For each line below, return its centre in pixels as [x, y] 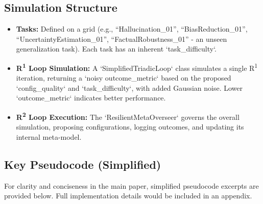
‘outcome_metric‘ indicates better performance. [91, 98]
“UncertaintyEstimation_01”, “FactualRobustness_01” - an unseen [122, 39]
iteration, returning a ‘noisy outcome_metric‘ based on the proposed [124, 78]
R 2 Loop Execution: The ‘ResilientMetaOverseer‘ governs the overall [128, 116]
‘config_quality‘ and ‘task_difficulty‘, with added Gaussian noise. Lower [129, 87]
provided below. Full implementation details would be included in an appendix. [128, 196]
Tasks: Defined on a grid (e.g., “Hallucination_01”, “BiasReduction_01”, [132, 29]
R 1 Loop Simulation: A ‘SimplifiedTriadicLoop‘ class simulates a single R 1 [137, 67]
